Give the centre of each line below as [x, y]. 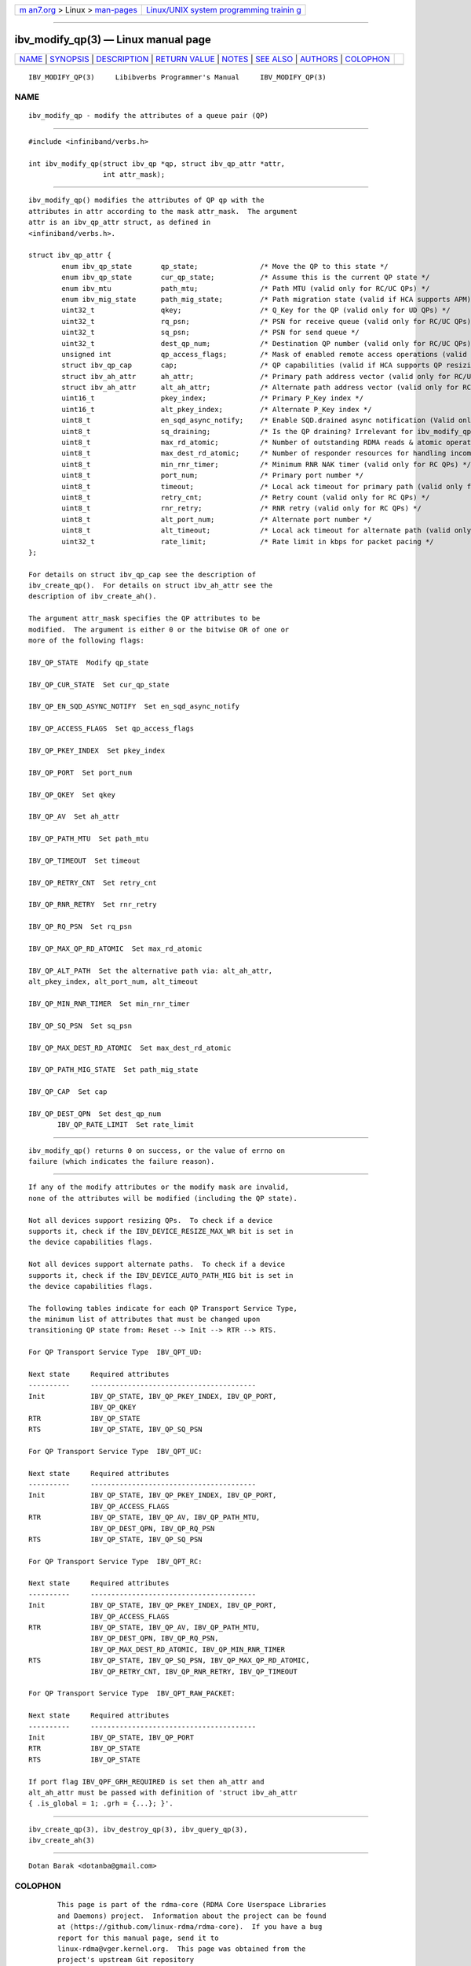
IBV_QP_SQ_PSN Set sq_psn [80, 1025]
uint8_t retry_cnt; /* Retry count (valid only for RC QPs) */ [246, 497]
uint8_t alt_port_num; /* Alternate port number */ [217, 519]
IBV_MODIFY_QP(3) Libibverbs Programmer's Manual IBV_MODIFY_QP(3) [177, 77]
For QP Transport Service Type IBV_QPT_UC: [116, 1451]
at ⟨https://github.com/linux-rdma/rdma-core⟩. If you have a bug [190, 1927]
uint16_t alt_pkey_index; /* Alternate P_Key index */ [217, 409]
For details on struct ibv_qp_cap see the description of [142, 574]
